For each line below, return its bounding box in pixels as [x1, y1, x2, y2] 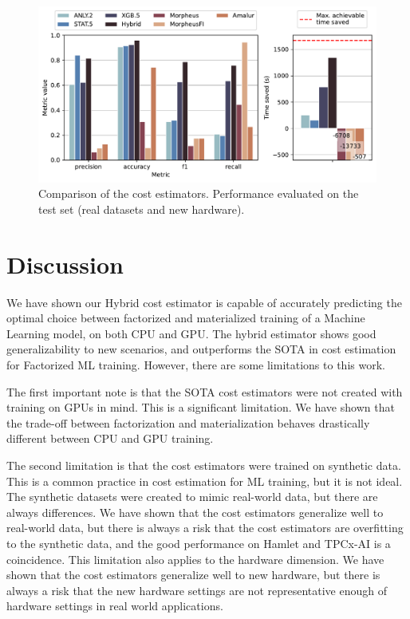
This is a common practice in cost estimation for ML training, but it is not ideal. [6, 472, 403, 489]
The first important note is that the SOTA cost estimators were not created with [6, 383, 403, 400]
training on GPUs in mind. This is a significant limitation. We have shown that [6, 399, 395, 416]
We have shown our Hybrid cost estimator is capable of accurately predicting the [6, 294, 402, 310]
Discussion [6, 247, 124, 280]
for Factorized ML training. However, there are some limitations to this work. [6, 356, 385, 373]
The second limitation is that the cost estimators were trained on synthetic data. [6, 456, 401, 473]
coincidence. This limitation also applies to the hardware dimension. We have [6, 550, 384, 567]
